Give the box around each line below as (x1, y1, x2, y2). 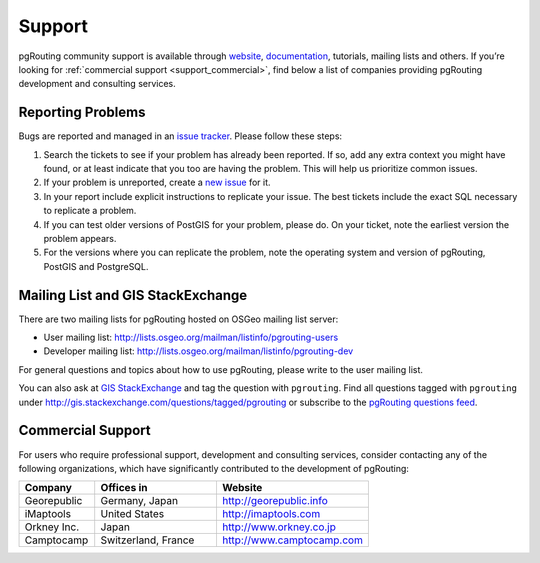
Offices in (100, 481, 148, 495)
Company (24, 481, 72, 495)
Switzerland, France (100, 533, 195, 547)
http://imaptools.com (221, 507, 321, 521)
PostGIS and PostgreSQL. (43, 260, 149, 272)
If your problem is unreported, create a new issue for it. (43, 176, 271, 189)
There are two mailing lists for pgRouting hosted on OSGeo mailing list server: (18, 313, 339, 325)
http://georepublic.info (221, 494, 329, 508)
